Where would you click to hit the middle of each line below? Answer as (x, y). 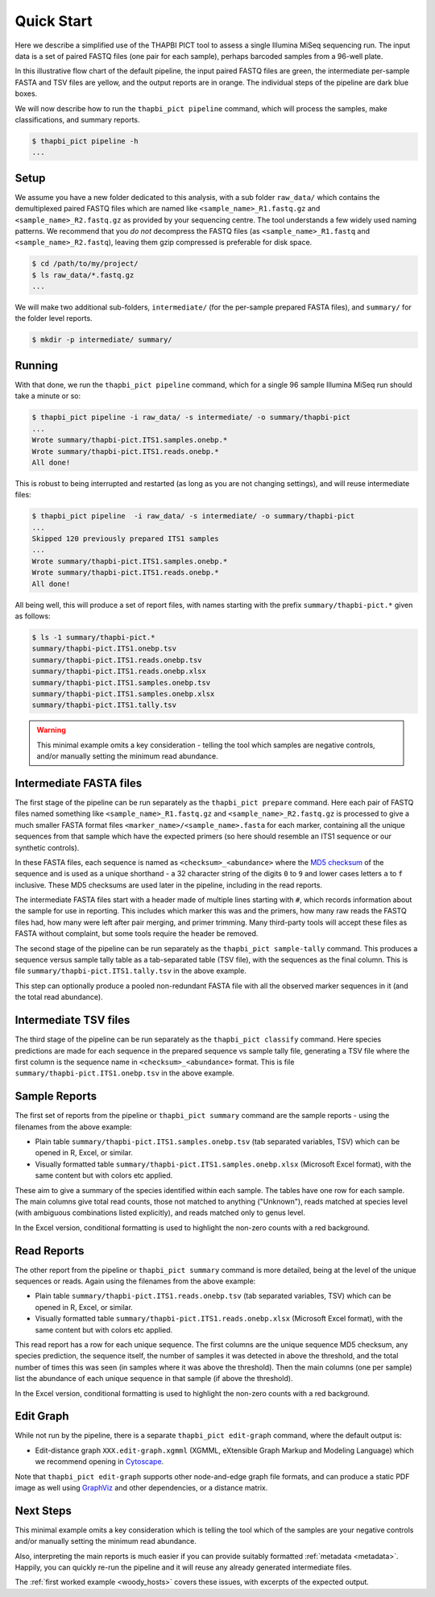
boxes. (26, 94)
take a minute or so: (48, 396)
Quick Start (54, 21)
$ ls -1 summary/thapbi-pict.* (94, 637)
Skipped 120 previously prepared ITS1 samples (125, 539)
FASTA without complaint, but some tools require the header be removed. (137, 934)
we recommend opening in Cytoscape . (99, 1462)
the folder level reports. (54, 318)
